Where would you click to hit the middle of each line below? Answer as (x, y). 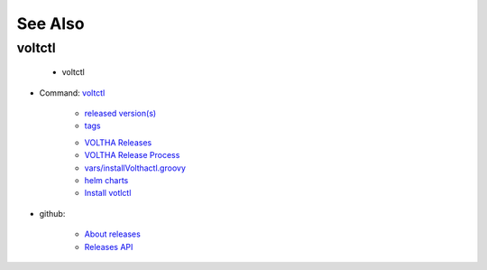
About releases (113, 234)
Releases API (109, 247)
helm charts (106, 180)
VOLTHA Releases (118, 142)
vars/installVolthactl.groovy (135, 168)
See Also (51, 23)
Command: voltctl (72, 93)
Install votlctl (108, 193)
